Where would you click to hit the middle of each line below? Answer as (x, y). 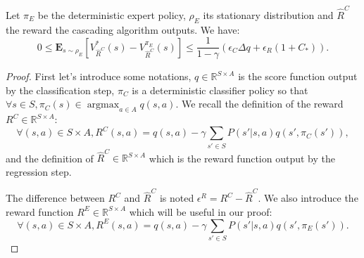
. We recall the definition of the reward (259, 104)
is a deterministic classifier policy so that (220, 90)
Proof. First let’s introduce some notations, (99, 76)
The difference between (55, 198)
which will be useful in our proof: (201, 211)
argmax (103, 105)
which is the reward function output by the (242, 158)
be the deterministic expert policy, (112, 14)
